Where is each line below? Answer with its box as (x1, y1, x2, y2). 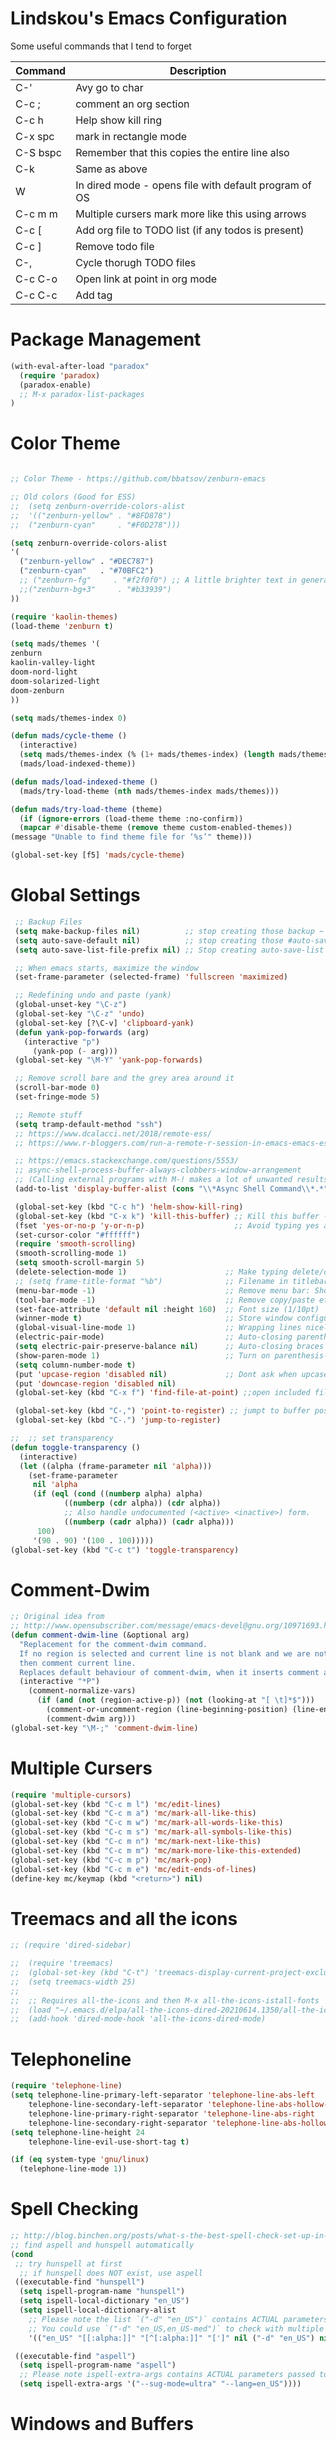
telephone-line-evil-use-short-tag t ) (28, 2137, 190, 2147)
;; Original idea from (10, 1612, 105, 1622)
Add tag (75, 288, 113, 302)
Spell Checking (10, 2198, 139, 2221)
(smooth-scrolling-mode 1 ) (14, 1248, 128, 1259)
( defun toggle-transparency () (10, 1442, 141, 1452)
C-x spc (15, 129, 55, 143)
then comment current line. (19, 1658, 137, 1668)
